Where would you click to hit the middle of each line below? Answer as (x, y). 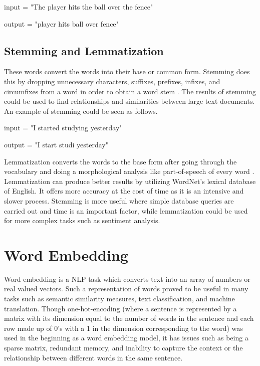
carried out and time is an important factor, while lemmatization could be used (126, 210)
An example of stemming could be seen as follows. (81, 111)
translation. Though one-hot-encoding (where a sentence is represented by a (120, 308)
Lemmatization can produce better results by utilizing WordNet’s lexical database (130, 181)
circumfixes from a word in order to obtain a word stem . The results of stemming (130, 91)
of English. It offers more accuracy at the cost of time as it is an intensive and (124, 191)
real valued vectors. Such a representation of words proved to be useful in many (126, 289)
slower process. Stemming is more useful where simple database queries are (119, 200)
